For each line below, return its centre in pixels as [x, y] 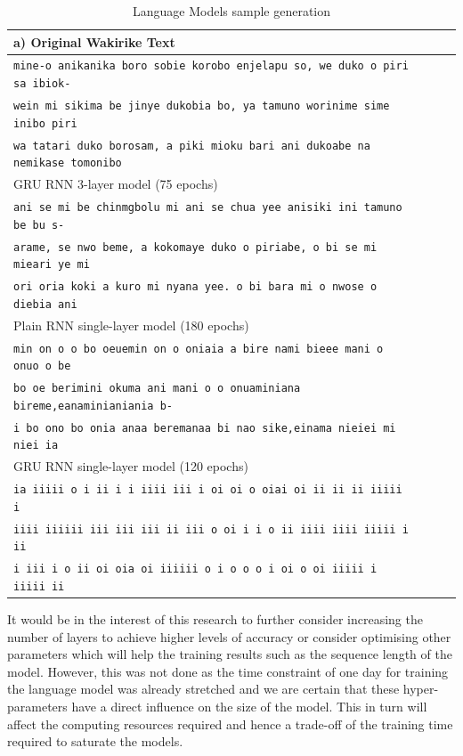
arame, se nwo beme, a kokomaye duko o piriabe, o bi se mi [195, 247]
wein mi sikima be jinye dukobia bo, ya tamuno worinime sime [202, 106]
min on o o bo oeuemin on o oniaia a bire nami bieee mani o [199, 349]
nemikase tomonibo [68, 163]
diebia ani [45, 304]
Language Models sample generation [231, 11]
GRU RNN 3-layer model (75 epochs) [116, 184]
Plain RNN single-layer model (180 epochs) [131, 325]
